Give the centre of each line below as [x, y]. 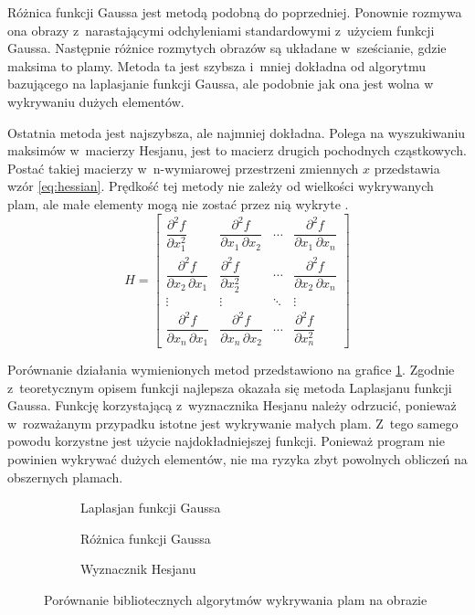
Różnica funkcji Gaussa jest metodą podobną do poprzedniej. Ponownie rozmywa [235, 12]
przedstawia [407, 168]
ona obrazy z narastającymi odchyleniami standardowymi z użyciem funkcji [221, 30]
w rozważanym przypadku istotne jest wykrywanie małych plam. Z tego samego [233, 423]
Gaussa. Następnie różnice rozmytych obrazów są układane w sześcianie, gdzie [227, 48]
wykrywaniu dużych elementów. [96, 101]
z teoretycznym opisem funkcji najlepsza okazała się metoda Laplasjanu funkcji [230, 387]
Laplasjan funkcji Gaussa [151, 508]
